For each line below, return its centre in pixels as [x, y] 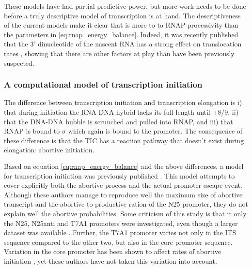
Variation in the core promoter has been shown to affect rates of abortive [113, 251]
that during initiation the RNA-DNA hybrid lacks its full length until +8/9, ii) [121, 112]
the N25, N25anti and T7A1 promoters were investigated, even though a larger [121, 223]
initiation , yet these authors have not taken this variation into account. [110, 261]
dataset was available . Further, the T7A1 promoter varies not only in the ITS [120, 232]
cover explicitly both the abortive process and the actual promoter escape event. [123, 185]
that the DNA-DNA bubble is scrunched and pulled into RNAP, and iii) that [118, 121]
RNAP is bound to [32, 131]
